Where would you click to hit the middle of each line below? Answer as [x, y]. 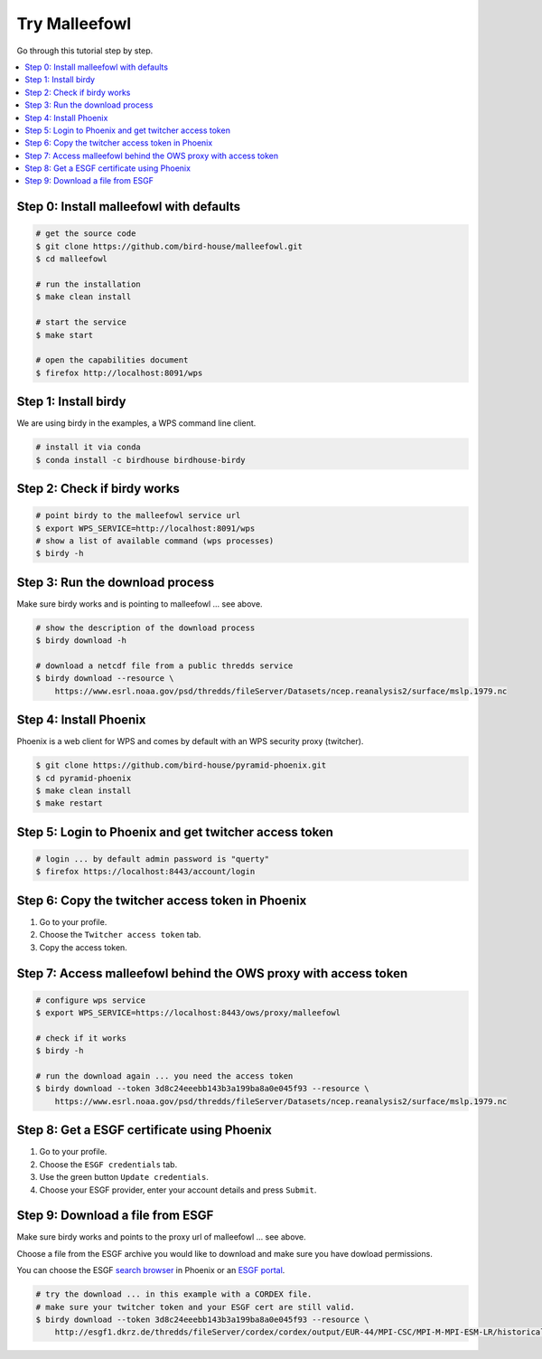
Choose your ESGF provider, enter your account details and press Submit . [178, 1190]
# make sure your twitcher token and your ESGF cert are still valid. [196, 1307]
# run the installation [89, 284]
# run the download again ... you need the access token [164, 1076]
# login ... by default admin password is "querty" [153, 859]
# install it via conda [89, 447]
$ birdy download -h [81, 641]
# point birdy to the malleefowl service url [138, 516]
